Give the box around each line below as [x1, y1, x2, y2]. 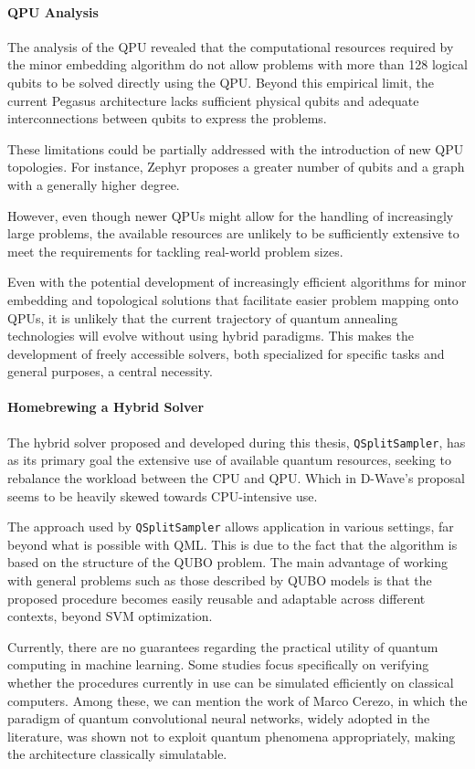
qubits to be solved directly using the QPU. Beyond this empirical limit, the [7, 72, 435, 91]
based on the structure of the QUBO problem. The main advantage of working [7, 553, 448, 572]
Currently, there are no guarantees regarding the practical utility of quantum [7, 637, 438, 656]
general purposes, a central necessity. [7, 362, 213, 381]
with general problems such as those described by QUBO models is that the [7, 570, 432, 589]
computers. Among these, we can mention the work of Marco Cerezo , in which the [7, 690, 468, 710]
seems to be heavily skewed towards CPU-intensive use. [7, 486, 318, 505]
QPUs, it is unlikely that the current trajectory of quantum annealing [7, 308, 398, 327]
